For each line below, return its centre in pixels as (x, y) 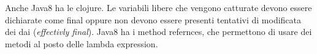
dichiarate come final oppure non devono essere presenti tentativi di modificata (153, 19)
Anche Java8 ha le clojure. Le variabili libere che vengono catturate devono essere (158, 7)
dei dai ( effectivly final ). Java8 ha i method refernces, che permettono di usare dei (158, 32)
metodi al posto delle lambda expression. (82, 43)
